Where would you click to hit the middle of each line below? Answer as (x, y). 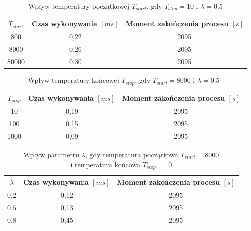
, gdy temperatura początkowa (132, 155)
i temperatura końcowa (105, 164)
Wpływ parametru (51, 155)
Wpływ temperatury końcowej (74, 80)
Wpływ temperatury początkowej (79, 6)
